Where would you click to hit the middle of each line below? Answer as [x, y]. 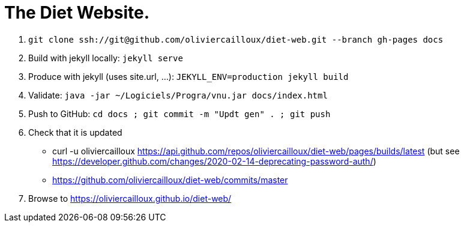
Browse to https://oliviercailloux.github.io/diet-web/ [130, 198]
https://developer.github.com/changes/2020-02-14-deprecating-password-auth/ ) [214, 161]
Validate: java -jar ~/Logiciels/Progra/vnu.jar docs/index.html [178, 95]
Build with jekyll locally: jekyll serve [106, 58]
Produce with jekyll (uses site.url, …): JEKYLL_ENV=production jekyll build [188, 76]
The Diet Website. [77, 13]
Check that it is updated [75, 132]
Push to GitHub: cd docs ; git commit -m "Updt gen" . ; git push [179, 114]
